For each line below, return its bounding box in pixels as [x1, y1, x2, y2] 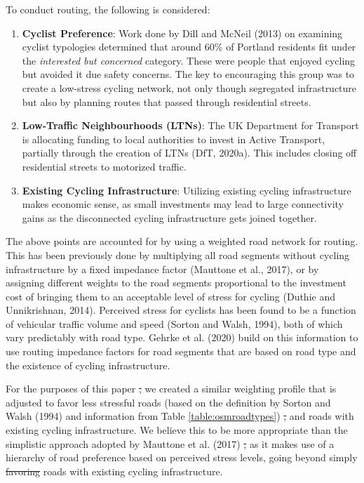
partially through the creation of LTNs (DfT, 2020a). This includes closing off [22, 145, 357, 160]
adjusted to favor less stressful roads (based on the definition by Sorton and [6, 395, 331, 409]
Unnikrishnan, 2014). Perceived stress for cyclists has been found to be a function [6, 303, 356, 317]
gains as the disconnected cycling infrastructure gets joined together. [22, 210, 317, 225]
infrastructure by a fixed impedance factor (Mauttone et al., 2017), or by [6, 261, 319, 276]
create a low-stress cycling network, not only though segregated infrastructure [22, 80, 357, 95]
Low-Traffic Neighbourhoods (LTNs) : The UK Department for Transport [22, 118, 359, 133]
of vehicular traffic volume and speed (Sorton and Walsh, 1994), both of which [6, 316, 343, 331]
